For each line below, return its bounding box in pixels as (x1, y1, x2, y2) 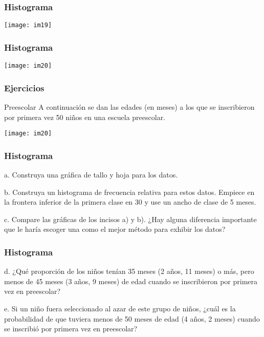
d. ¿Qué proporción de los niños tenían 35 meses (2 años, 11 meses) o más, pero (4, 266, 254, 276)
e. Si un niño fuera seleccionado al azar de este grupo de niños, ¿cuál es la (4, 303, 236, 313)
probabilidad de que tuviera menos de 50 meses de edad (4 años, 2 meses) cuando (4, 313, 260, 324)
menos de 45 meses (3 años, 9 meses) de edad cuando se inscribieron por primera (4, 275, 258, 286)
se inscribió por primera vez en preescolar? (4, 323, 138, 334)
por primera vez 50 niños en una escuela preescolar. (4, 111, 166, 122)
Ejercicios (4, 81, 45, 94)
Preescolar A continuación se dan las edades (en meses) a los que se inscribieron (4, 101, 255, 112)
